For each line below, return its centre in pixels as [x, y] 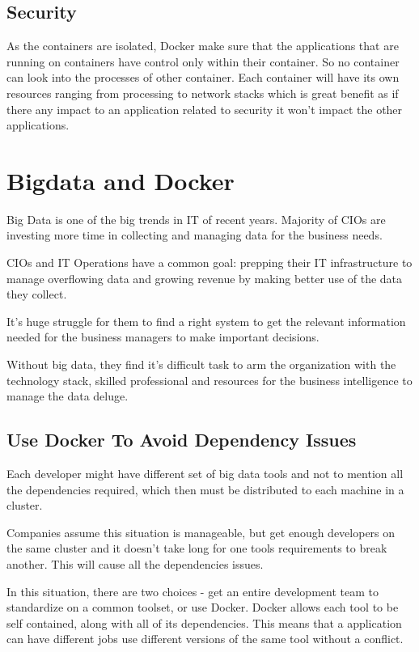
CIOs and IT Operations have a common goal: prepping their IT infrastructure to [209, 262]
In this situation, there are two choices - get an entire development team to [193, 591]
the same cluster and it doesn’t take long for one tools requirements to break [197, 548]
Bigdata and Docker [121, 180]
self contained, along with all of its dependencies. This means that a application [204, 622]
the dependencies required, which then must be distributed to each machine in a [205, 489]
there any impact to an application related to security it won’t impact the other [205, 109]
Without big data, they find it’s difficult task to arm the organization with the [201, 364]
